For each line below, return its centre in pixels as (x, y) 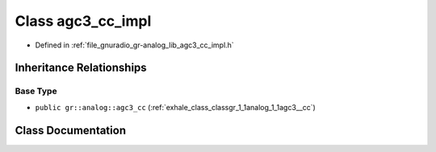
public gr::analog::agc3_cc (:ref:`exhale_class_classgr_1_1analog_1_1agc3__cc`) (176, 107)
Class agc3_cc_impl (83, 21)
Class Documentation (71, 130)
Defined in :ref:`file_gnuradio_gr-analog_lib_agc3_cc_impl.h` (134, 45)
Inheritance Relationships (81, 68)
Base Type (36, 91)
